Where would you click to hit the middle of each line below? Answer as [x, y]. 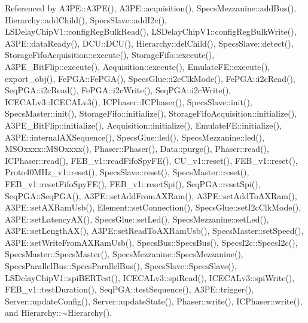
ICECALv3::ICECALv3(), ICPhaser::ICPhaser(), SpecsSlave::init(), [129, 101]
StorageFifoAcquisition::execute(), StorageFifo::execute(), [110, 55]
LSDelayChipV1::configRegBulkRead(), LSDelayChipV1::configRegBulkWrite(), [151, 31]
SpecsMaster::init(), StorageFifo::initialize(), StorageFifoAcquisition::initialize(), [151, 113]
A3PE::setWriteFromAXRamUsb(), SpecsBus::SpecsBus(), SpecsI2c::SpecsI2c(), [151, 242]
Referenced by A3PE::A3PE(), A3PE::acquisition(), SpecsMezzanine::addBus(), [151, 8]
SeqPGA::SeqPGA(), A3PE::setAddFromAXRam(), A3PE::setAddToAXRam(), [151, 195]
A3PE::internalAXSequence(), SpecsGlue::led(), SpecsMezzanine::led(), [135, 137]
